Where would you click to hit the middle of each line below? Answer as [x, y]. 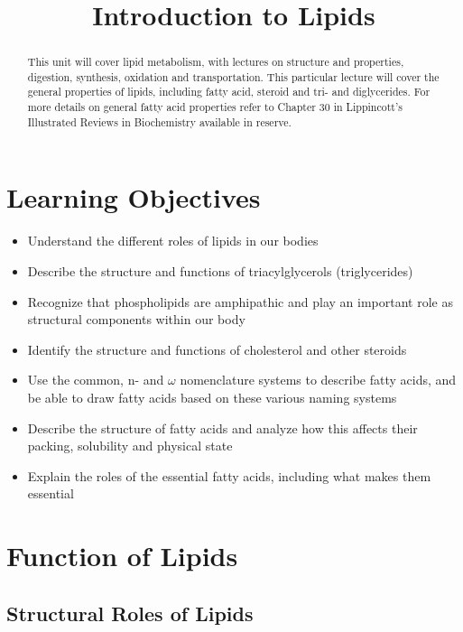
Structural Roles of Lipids [130, 613]
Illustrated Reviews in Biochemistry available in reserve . [159, 121]
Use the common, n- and [96, 380]
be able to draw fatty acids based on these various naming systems [212, 397]
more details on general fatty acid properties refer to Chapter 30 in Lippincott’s [215, 107]
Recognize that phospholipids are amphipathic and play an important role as [240, 301]
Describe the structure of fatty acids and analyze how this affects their [222, 428]
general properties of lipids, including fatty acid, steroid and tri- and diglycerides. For [229, 92]
